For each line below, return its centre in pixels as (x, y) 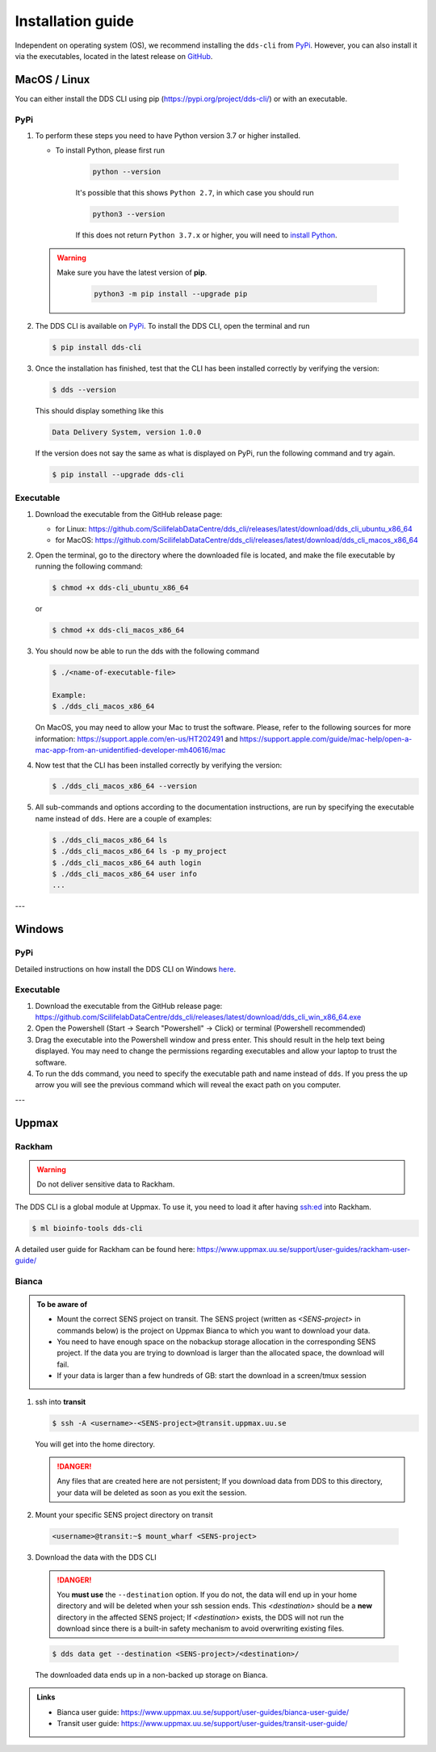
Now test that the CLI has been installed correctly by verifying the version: (159, 765)
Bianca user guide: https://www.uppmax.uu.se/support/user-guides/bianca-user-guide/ (203, 1712)
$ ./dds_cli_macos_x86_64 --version (125, 786)
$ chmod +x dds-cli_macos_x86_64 (118, 630)
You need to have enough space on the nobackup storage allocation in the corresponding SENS (216, 1342)
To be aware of (62, 1304)
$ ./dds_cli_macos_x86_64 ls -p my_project (140, 851)
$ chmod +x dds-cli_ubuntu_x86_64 (120, 588)
